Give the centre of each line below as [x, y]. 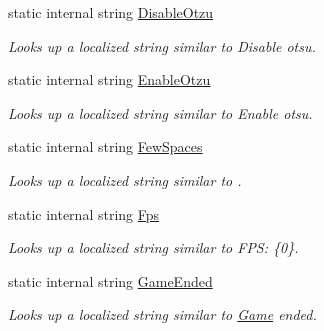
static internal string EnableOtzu [109, 79]
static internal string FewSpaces [105, 146]
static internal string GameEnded [110, 280]
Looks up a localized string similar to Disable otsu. [162, 45]
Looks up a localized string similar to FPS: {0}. [153, 247]
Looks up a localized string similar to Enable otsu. [160, 112]
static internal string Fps [84, 213]
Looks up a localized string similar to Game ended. [162, 314]
